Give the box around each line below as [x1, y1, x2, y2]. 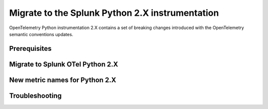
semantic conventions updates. [9, 31, 73, 37]
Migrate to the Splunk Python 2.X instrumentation [9, 7, 219, 18]
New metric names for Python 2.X [9, 75, 117, 84]
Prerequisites [9, 44, 52, 53]
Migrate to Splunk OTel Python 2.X [9, 60, 119, 69]
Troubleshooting [9, 91, 62, 100]
